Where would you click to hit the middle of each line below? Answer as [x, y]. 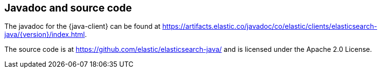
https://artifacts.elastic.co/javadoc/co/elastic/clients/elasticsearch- [270, 26]
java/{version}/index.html [45, 35]
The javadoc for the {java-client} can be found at [83, 26]
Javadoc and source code [68, 8]
